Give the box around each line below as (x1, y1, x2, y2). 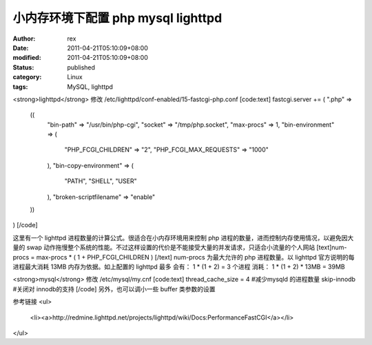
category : (12, 73, 42, 81)
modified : (12, 54, 41, 62)
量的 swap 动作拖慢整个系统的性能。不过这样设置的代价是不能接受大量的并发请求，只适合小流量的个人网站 (12, 243, 316, 251)
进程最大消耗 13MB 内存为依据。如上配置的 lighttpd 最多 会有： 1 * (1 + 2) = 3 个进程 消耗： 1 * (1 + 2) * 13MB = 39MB (12, 262, 345, 271)
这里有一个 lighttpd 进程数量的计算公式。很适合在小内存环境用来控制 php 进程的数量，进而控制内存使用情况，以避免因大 (12, 233, 354, 242)
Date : (12, 43, 29, 52)
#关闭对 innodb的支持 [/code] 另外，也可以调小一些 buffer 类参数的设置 (12, 284, 216, 293)
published (67, 63, 96, 72)
